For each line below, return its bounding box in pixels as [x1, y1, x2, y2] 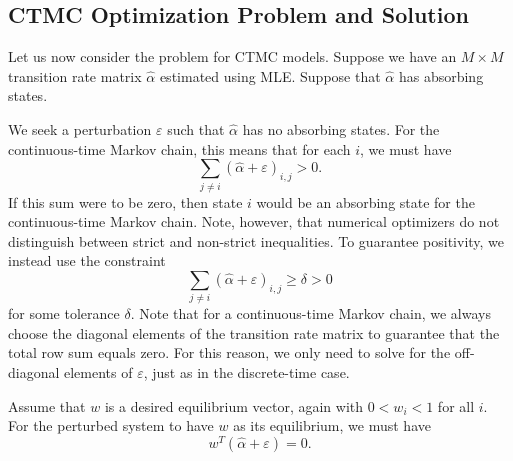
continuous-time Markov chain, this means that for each [8, 138, 351, 159]
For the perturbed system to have [8, 415, 214, 436]
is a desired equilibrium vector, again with [104, 395, 364, 416]
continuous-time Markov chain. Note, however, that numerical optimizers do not [8, 211, 500, 232]
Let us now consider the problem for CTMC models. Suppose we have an [8, 46, 457, 67]
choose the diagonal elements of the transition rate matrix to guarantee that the [8, 322, 500, 343]
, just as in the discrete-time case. [143, 361, 350, 382]
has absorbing [398, 65, 484, 86]
